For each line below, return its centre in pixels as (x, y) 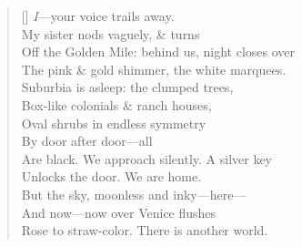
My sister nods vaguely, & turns (111, 33)
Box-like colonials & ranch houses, (116, 104)
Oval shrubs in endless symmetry (114, 123)
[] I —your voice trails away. (98, 15)
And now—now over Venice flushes (119, 212)
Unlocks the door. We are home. (111, 176)
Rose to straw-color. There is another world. (145, 230)
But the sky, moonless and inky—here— (134, 194)
